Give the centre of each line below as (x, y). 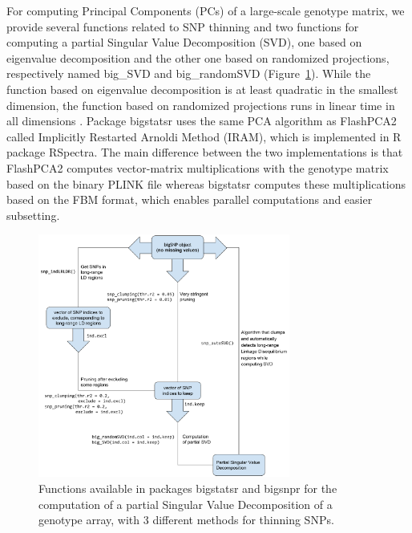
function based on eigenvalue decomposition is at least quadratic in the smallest (202, 89)
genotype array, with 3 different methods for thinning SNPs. (186, 520)
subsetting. (33, 215)
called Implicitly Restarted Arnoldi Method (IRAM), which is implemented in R (204, 136)
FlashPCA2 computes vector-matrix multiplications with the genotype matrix (198, 167)
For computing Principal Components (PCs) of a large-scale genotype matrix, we (206, 10)
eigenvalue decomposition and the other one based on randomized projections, (198, 57)
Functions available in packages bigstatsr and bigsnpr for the (188, 488)
